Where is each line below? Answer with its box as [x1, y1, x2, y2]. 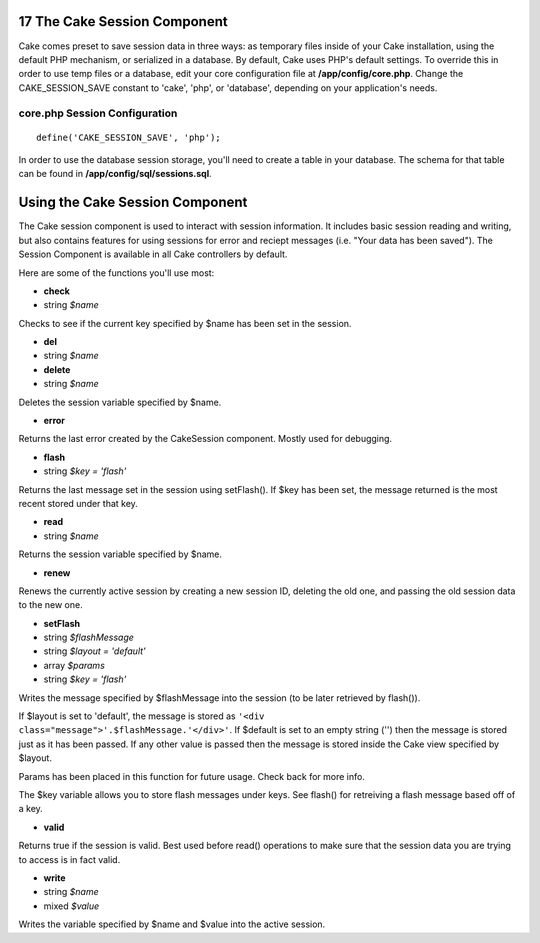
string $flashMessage [43, 631, 135, 644]
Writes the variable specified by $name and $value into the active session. [18, 918, 326, 930]
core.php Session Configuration [18, 106, 178, 120]
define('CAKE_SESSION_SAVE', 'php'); [36, 131, 222, 143]
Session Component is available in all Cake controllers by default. [18, 248, 288, 260]
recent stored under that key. [18, 497, 139, 509]
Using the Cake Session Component [18, 194, 248, 211]
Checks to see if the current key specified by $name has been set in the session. [18, 317, 352, 329]
